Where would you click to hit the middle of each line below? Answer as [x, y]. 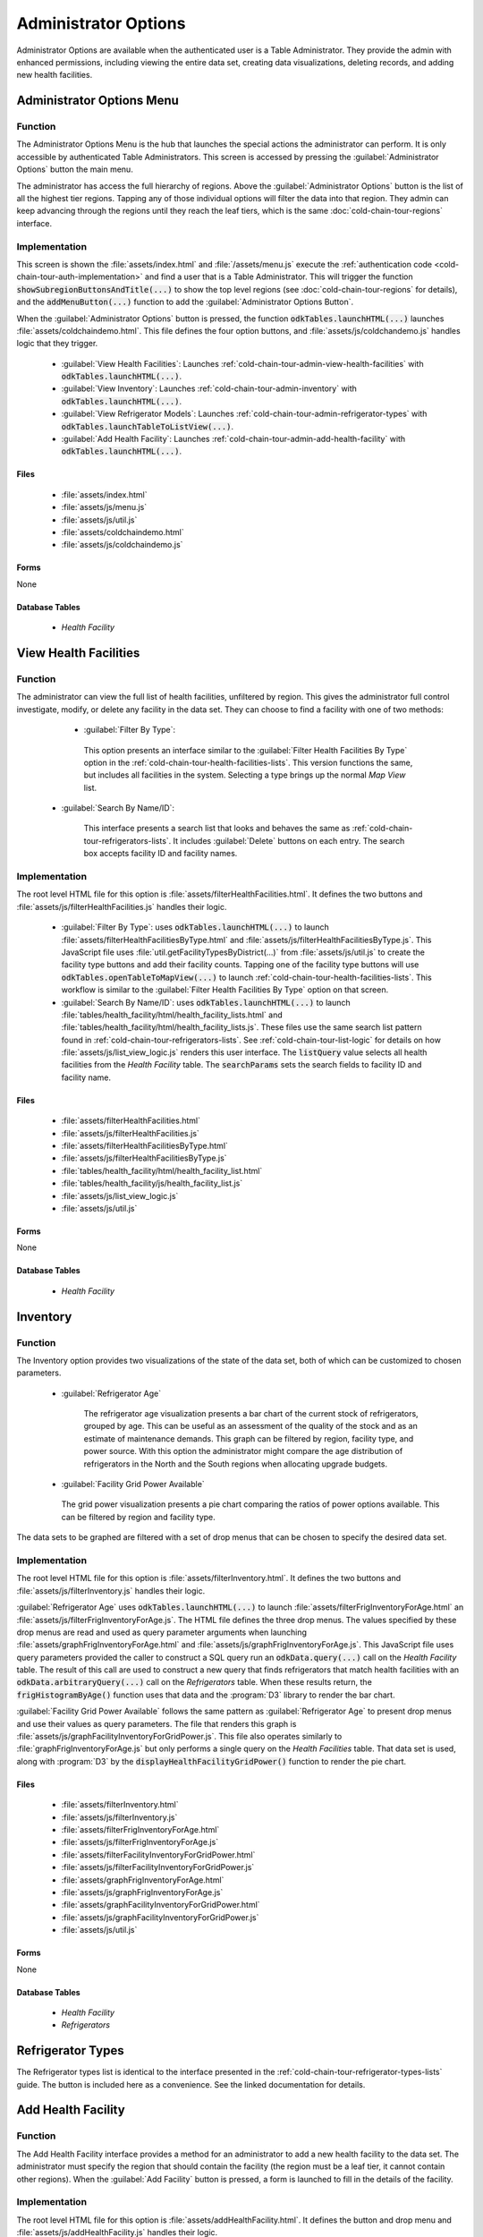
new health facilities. [55, 75]
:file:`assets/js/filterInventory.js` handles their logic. [111, 1591]
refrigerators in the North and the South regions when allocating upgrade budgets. [236, 1464]
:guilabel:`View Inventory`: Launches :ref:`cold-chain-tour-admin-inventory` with [209, 388]
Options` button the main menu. [75, 169]
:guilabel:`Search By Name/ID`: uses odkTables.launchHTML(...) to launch [206, 1002]
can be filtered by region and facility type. [139, 1517]
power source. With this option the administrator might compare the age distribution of [243, 1451]
